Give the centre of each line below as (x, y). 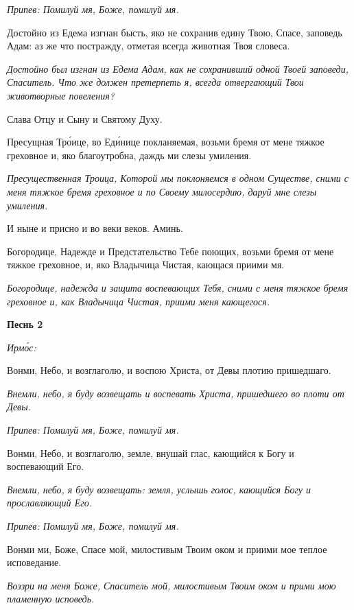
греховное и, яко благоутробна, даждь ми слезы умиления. (129, 155)
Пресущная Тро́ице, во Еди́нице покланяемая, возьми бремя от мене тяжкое (166, 142)
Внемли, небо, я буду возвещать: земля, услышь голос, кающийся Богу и (159, 489)
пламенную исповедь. (51, 599)
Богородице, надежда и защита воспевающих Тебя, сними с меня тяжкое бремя (178, 287)
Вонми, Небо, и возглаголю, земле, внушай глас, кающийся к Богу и (151, 453)
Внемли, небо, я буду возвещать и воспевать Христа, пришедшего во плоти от (176, 393)
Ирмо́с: (22, 347)
